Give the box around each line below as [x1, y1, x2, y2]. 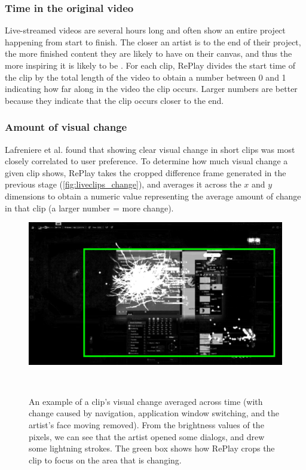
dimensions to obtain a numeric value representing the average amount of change [5, 189, 301, 202]
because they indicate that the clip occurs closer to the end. [5, 94, 224, 106]
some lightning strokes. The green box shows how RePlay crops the [29, 442, 275, 454]
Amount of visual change [5, 119, 127, 134]
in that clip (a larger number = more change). [5, 201, 174, 214]
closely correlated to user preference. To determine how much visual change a [5, 155, 288, 167]
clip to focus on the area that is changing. [29, 453, 182, 466]
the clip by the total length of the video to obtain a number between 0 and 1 [5, 70, 286, 83]
